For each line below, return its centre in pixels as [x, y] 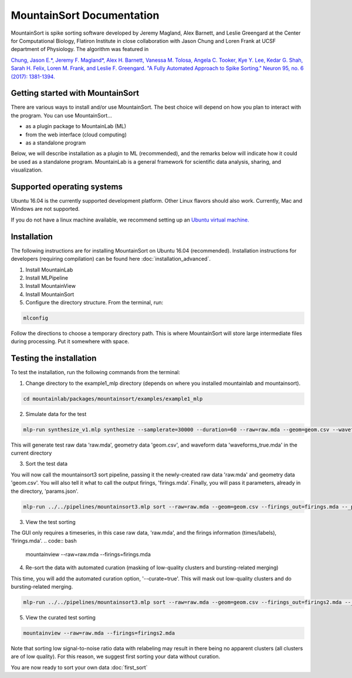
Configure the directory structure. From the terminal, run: [94, 303]
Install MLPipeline [47, 278]
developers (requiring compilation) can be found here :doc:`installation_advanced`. [111, 259]
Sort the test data [46, 464]
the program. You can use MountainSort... [62, 115]
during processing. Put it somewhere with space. [70, 341]
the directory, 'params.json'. [45, 491]
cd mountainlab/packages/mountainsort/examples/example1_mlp [113, 399]
